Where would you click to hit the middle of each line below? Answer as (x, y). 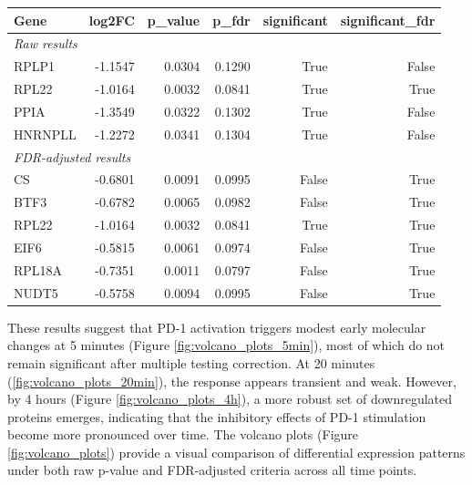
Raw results (46, 43)
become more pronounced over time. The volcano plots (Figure (183, 434)
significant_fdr (388, 20)
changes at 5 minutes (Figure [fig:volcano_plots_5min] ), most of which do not (226, 345)
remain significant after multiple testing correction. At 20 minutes (191, 362)
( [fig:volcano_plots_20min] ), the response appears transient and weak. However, (232, 381)
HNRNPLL (45, 134)
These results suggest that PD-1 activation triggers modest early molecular (217, 327)
